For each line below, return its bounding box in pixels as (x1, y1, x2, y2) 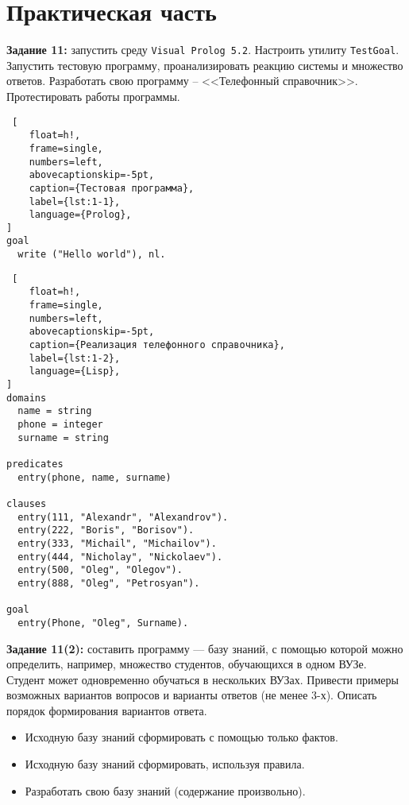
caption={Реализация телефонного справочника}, (29, 339, 285, 351)
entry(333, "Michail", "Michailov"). (17, 537, 217, 549)
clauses (6, 497, 47, 509)
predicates (6, 458, 64, 470)
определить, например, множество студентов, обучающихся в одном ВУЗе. (6, 656, 367, 672)
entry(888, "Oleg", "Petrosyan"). (17, 577, 200, 589)
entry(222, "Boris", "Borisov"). (17, 524, 195, 536)
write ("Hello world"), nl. (17, 249, 166, 261)
